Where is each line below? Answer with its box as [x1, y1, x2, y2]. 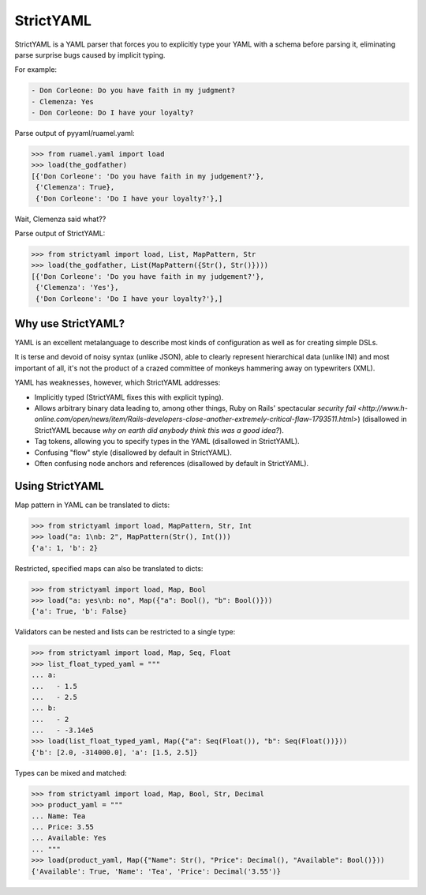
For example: [14, 65, 58, 74]
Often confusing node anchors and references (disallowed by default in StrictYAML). [34, 458, 309, 468]
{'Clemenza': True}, [35, 182, 115, 192]
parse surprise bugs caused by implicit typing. [14, 50, 166, 59]
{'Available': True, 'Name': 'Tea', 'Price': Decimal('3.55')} [31, 867, 282, 876]
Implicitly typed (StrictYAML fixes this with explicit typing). [34, 392, 224, 402]
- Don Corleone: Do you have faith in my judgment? [31, 86, 236, 95]
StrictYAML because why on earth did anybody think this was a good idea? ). [34, 425, 284, 434]
